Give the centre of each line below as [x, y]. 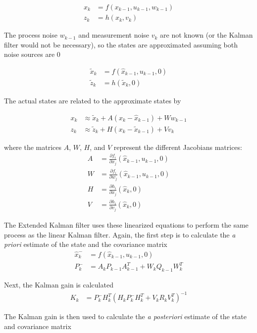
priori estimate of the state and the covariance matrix [86, 244]
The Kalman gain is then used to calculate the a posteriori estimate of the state [126, 316]
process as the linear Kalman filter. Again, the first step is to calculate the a [120, 234]
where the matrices [33, 147]
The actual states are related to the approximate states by [93, 100]
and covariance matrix [38, 326]
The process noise [31, 35]
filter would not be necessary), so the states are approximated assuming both [121, 44]
